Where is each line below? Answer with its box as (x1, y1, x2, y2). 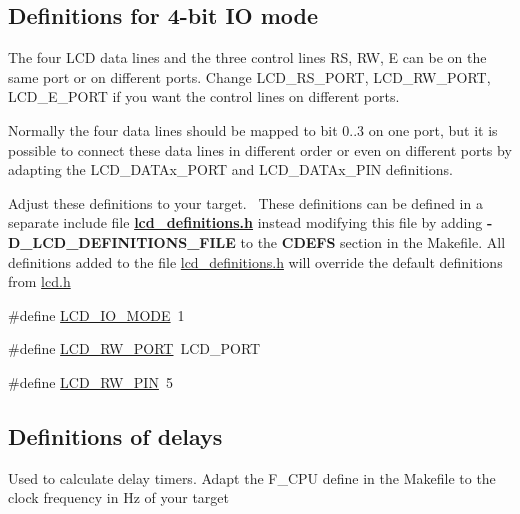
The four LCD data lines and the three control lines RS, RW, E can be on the (8, 47, 487, 68)
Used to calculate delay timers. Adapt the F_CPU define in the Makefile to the (8, 467, 496, 488)
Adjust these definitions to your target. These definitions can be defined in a (8, 192, 483, 213)
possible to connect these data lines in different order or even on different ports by (8, 139, 512, 160)
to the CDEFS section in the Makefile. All (240, 231, 506, 252)
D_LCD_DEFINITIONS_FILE (8, 231, 236, 252)
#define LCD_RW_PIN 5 (8, 371, 173, 392)
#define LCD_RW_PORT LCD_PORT (8, 338, 261, 359)
